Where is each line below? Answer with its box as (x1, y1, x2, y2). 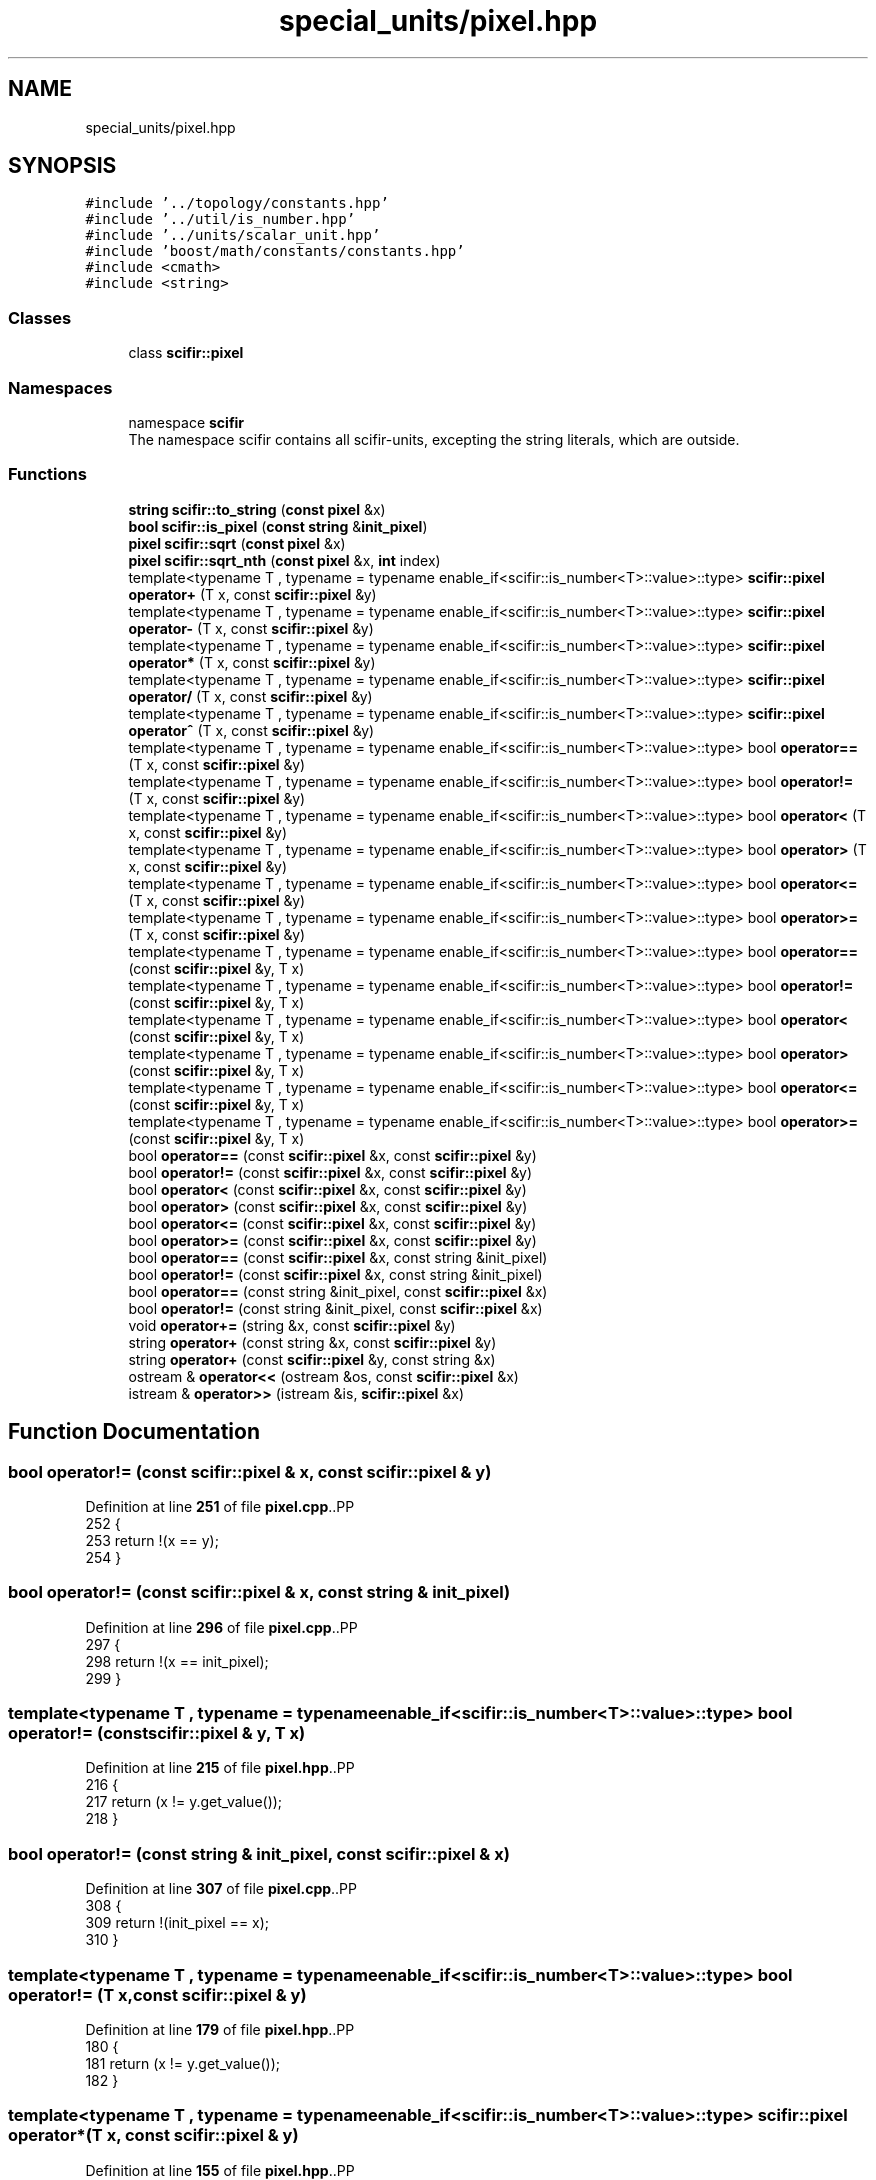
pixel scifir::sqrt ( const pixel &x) (128, 534, 346, 552)
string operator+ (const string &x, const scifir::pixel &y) (128, 1333, 497, 1351)
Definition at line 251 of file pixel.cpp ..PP (85, 1497, 355, 1515)
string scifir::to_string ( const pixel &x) (128, 500, 386, 518)
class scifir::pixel (128, 344, 244, 362)
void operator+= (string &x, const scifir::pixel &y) (128, 1316, 456, 1334)
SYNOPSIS (8, 153, 117, 179)
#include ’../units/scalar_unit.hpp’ (85, 227, 381, 244)
